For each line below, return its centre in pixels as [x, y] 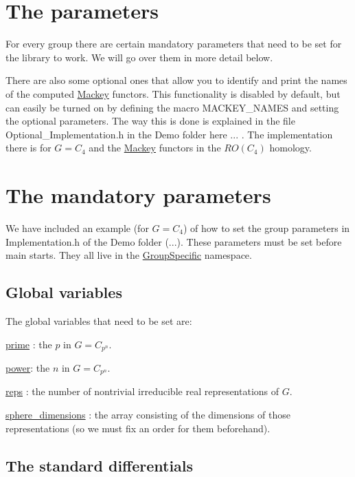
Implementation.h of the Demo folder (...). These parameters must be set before [174, 241]
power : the [28, 368]
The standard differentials [100, 465]
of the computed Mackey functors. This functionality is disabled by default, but [173, 93]
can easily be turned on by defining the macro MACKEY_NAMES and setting [172, 107]
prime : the [29, 344]
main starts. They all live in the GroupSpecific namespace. [129, 255]
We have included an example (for [77, 228]
